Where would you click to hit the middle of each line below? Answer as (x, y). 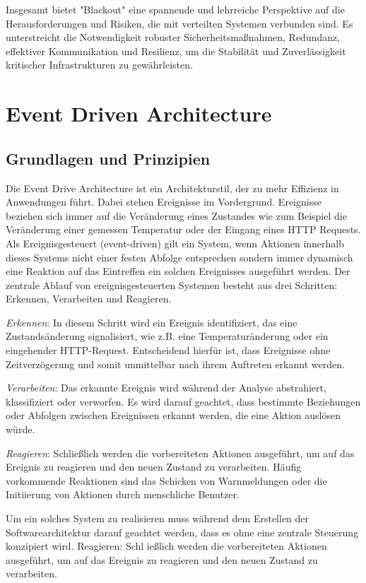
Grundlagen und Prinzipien (108, 158)
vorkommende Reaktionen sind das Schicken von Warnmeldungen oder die (166, 480)
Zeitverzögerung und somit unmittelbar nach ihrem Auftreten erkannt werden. (175, 364)
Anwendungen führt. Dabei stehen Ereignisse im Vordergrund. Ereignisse (164, 202)
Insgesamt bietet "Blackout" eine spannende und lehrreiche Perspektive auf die (175, 9)
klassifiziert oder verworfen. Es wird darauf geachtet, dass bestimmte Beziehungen (183, 401)
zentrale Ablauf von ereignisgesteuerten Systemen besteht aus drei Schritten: (172, 284)
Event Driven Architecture (139, 113)
